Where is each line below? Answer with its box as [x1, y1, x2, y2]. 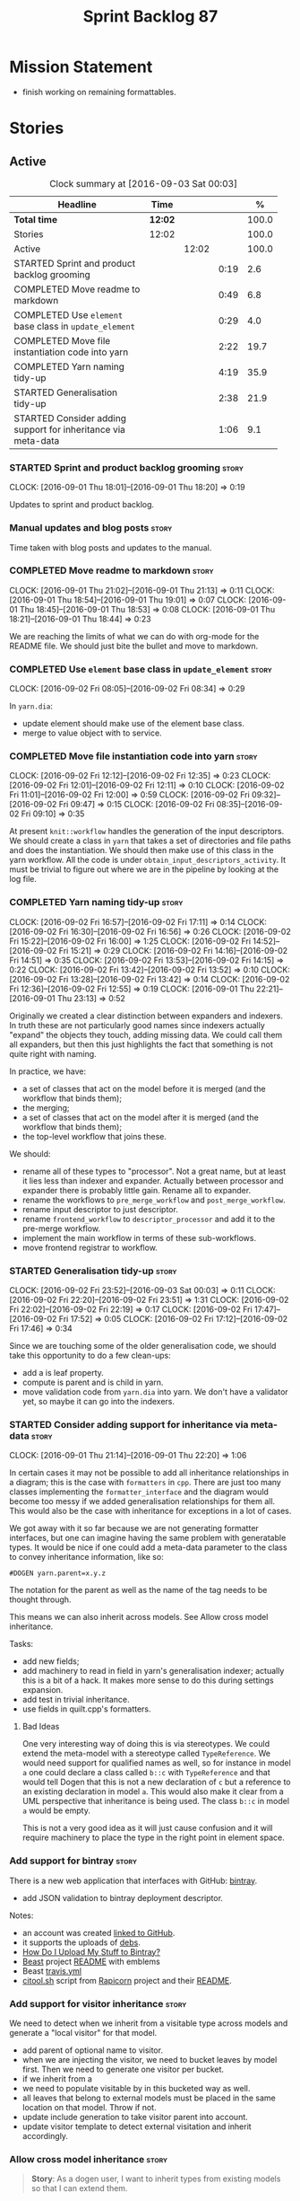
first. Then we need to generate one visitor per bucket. [21, 2064, 225, 2074]
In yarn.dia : [9, 700, 54, 711]
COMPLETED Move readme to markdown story [9, 564, 214, 577]
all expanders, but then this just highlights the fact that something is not [9, 1039, 273, 1050]
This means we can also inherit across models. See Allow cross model [9, 1612, 269, 1623]
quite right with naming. [9, 1048, 97, 1059]
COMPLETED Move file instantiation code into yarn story [9, 750, 258, 762]
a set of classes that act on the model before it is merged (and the [21, 1083, 266, 1094]
